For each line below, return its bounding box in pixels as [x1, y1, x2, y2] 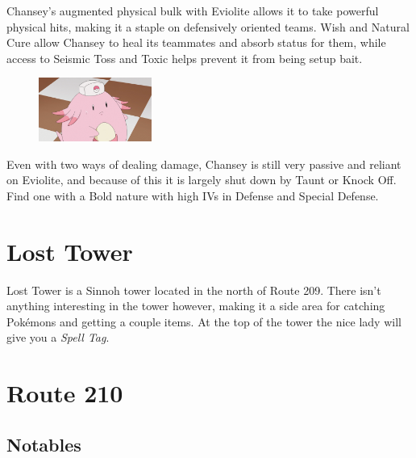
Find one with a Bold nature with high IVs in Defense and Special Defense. [6, 187, 379, 204]
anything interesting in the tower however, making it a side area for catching [6, 297, 385, 314]
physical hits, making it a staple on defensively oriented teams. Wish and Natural [6, 18, 410, 35]
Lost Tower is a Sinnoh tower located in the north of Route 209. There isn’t [6, 281, 381, 298]
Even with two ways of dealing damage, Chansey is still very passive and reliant [6, 155, 401, 172]
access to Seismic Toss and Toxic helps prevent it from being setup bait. [6, 49, 363, 66]
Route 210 [6, 376, 123, 410]
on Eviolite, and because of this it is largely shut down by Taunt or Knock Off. [6, 171, 397, 188]
